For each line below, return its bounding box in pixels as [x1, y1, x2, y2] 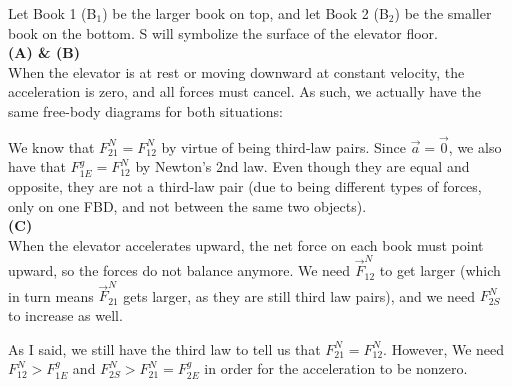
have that [8, 156, 66, 177]
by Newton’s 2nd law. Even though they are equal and [135, 156, 470, 177]
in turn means [8, 285, 94, 306]
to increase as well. [8, 304, 123, 325]
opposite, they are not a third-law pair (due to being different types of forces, [8, 175, 482, 196]
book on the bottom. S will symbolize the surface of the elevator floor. [8, 22, 438, 43]
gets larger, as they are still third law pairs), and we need [123, 285, 476, 306]
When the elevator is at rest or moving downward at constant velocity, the [8, 61, 465, 82]
